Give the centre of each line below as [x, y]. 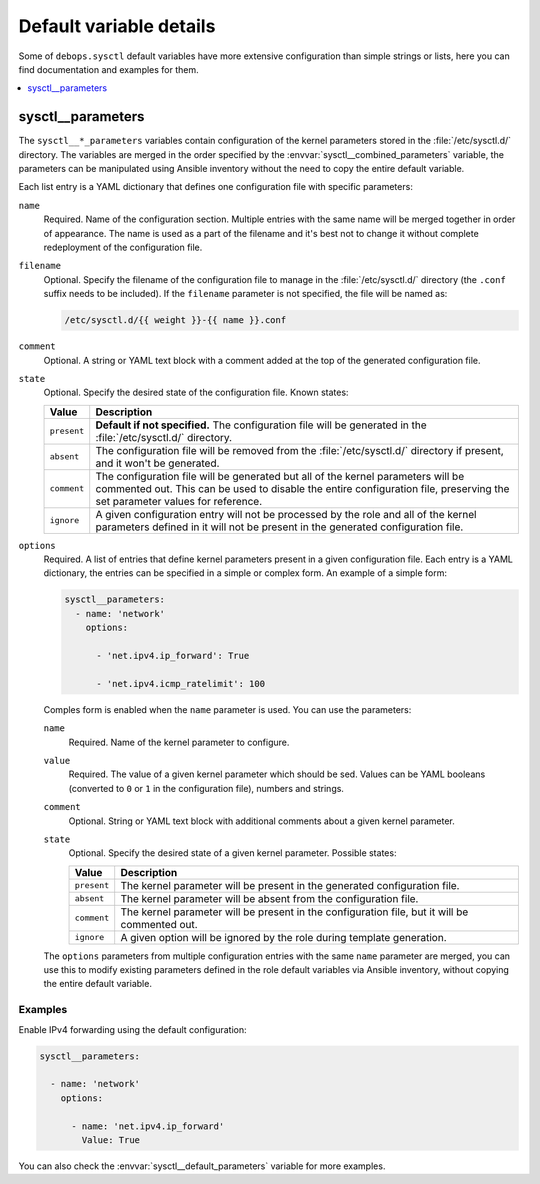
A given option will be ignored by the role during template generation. [283, 937]
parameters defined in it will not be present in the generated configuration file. [279, 527]
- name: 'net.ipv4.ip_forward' [148, 1126]
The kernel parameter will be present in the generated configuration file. [290, 885]
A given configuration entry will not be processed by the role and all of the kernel [286, 514]
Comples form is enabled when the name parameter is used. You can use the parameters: [227, 709]
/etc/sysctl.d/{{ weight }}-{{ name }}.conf [175, 320]
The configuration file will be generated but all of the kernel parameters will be [280, 476]
